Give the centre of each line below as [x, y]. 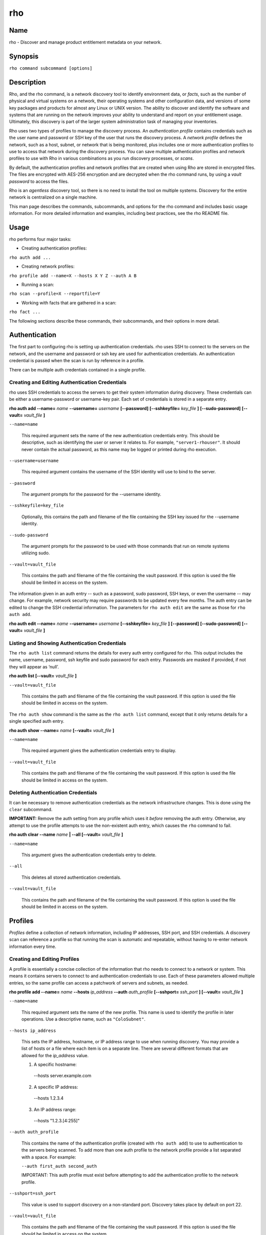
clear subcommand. [31, 810]
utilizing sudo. [36, 553]
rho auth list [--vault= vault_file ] [43, 676]
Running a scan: [38, 285]
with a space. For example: [49, 1157]
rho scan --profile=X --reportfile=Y [55, 294]
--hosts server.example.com [63, 1076]
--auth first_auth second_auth [59, 1166]
